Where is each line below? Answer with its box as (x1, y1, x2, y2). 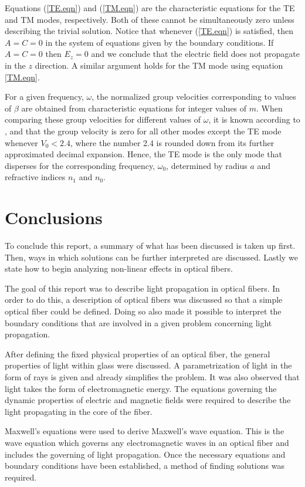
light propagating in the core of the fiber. (5, 405, 152, 417)
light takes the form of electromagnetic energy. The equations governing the (5, 382, 277, 394)
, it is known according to (208, 113, 300, 126)
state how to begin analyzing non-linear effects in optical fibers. (5, 262, 233, 275)
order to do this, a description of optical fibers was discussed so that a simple (5, 293, 283, 306)
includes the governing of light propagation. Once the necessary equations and (5, 448, 286, 460)
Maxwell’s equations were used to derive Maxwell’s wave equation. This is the (5, 425, 284, 437)
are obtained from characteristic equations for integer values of (21, 102, 247, 114)
